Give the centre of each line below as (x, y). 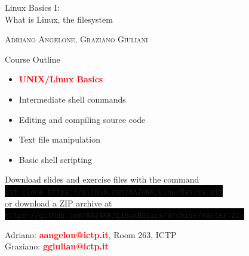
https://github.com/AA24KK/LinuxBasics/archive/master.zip (124, 216)
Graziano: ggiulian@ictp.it (57, 246)
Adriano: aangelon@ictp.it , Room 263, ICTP (91, 234)
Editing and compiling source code (82, 119)
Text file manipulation (59, 139)
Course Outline (33, 59)
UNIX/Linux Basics (61, 79)
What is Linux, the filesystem (59, 19)
